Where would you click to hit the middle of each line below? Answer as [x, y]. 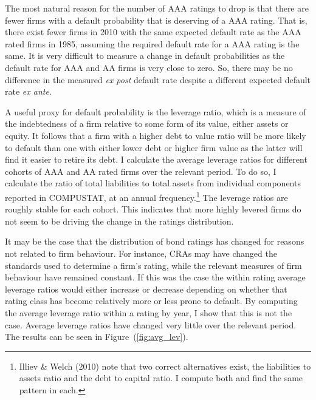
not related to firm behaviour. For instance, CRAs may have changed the [141, 253]
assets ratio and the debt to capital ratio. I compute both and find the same [161, 378]
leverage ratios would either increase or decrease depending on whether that [146, 289]
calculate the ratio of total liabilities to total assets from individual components [153, 183]
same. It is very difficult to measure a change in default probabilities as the [145, 56]
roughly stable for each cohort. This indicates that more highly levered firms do [153, 209]
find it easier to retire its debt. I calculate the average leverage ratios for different [156, 159]
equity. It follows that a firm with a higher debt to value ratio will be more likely [156, 135]
